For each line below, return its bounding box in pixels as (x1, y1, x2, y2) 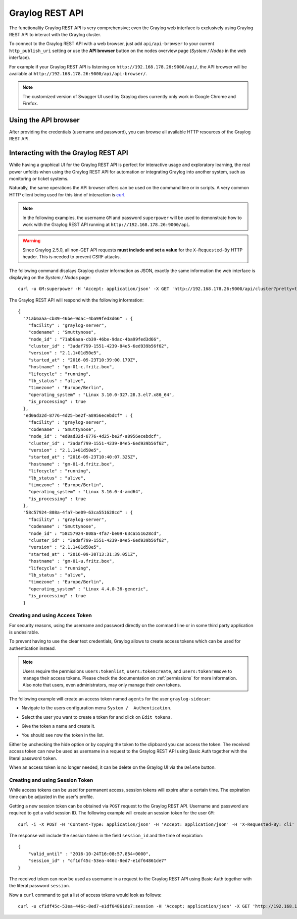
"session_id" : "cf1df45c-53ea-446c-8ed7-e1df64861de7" (28, 858, 167, 863)
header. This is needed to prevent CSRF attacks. (22, 254, 121, 260)
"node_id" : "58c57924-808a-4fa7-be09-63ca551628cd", (28, 530, 162, 536)
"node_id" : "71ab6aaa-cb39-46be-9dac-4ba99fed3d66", (28, 336, 162, 342)
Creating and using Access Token (9, 612, 92, 619)
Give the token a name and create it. (21, 723, 96, 729)
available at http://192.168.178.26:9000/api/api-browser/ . (9, 70, 147, 76)
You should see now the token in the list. (21, 732, 104, 738)
